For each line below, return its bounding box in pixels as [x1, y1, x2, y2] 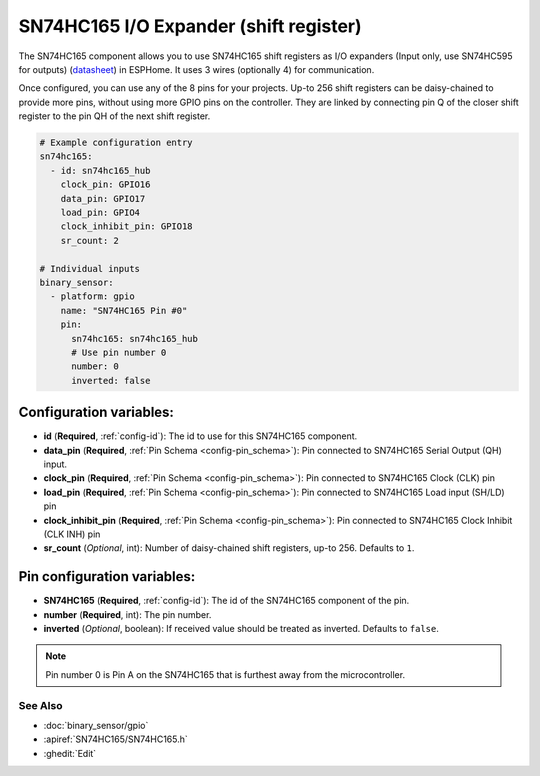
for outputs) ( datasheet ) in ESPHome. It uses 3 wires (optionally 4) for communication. [18, 63, 375, 75]
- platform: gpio [50, 291, 135, 302]
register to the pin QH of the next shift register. [18, 110, 211, 122]
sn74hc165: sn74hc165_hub [71, 333, 199, 344]
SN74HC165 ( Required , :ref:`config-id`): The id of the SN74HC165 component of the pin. [43, 595, 410, 607]
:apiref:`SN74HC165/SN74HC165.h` [43, 733, 189, 745]
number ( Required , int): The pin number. [43, 608, 212, 620]
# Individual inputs [39, 263, 140, 274]
